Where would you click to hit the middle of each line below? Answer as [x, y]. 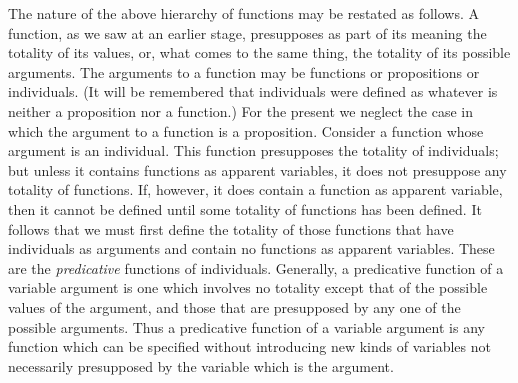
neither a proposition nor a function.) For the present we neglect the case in [240, 110]
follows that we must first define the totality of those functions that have [231, 228]
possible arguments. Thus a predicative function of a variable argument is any [246, 326]
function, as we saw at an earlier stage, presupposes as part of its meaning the [247, 32]
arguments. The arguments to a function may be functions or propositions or [244, 71]
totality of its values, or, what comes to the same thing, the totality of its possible [259, 52]
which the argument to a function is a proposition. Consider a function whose [246, 130]
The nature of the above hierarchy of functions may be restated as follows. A [244, 13]
